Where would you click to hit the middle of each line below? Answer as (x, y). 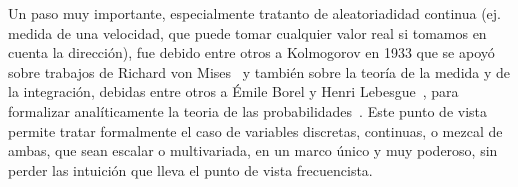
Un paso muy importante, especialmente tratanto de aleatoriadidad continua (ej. (255, 13)
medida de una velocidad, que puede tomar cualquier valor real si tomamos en (247, 32)
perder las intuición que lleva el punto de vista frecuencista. (190, 169)
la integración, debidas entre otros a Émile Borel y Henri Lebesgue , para (233, 91)
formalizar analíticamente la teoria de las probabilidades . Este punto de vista (248, 110)
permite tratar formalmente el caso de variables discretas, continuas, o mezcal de (255, 130)
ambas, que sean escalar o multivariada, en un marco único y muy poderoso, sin (253, 150)
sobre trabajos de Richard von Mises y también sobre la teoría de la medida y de (259, 71)
